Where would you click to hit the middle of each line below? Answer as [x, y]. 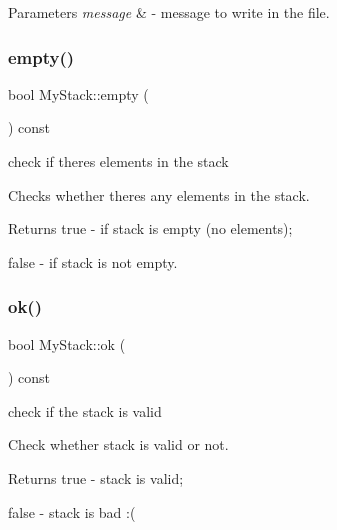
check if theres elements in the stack [118, 161]
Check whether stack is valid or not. [118, 444]
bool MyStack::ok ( [67, 343]
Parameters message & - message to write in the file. [169, 12]
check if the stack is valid [85, 410]
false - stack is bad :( [72, 511]
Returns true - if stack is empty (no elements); [150, 228]
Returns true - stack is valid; [96, 477]
